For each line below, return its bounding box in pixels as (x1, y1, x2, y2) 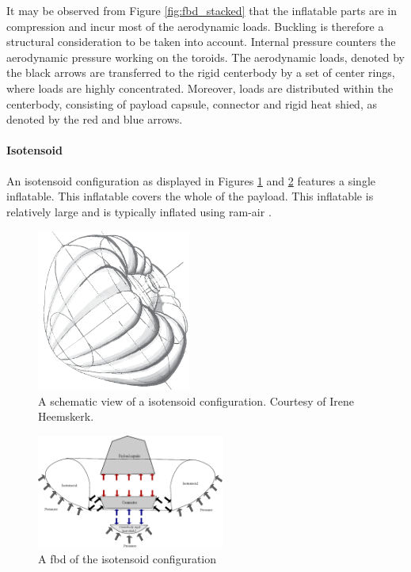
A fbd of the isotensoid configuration (38, 550, 217, 566)
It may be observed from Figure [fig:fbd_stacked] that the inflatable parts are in (6, 2, 398, 18)
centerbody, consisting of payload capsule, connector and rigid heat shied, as (6, 95, 377, 112)
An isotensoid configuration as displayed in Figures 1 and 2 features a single (6, 172, 376, 189)
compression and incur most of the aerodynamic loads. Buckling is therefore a (6, 17, 384, 34)
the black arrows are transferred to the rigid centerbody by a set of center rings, (6, 64, 395, 81)
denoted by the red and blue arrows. (6, 111, 183, 128)
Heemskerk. (38, 408, 94, 425)
